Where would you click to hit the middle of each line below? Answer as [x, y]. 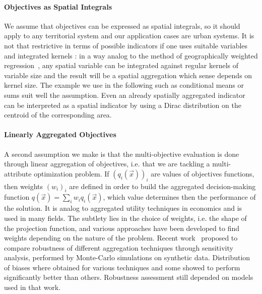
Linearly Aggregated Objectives [60, 134]
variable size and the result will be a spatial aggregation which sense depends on [128, 75]
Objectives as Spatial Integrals [58, 6]
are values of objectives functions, [203, 173]
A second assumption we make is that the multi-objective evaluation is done [122, 154]
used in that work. [32, 287]
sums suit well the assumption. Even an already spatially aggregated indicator [125, 95]
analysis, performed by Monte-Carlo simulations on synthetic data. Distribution [127, 257]
